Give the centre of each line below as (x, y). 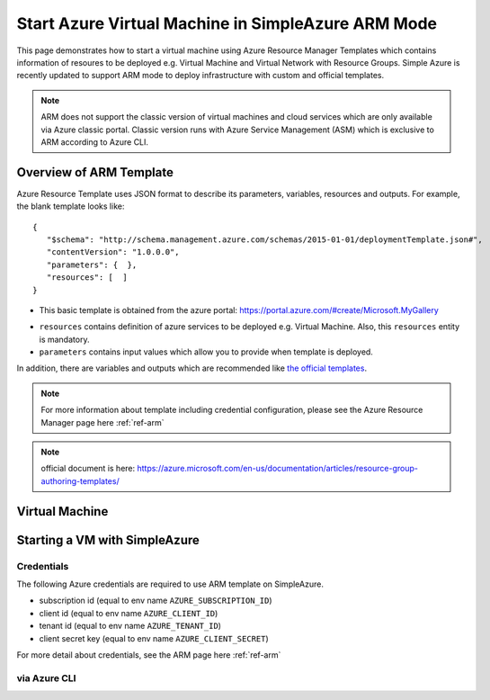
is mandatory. (64, 339)
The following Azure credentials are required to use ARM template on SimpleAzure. (170, 584)
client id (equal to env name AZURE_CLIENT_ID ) (129, 613)
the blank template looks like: (71, 206)
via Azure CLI (46, 678)
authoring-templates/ (80, 480)
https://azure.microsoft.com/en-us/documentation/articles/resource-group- (277, 469)
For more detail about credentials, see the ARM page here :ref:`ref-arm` (149, 655)
